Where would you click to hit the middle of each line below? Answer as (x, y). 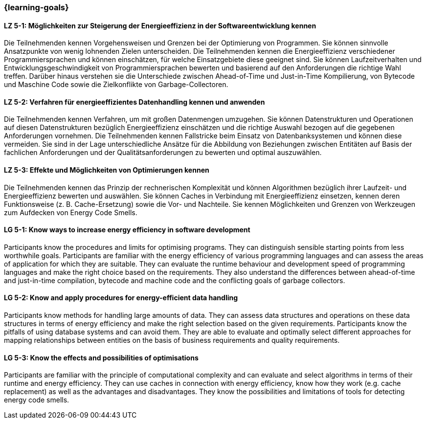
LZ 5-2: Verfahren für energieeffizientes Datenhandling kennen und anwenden (135, 102)
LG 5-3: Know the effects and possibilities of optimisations (101, 357)
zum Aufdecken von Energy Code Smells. (71, 212)
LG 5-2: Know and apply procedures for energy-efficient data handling (121, 298)
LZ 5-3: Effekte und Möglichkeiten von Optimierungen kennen (107, 170)
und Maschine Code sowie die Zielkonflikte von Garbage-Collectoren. (116, 85)
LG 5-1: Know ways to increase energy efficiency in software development (127, 230)
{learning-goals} (36, 7)
